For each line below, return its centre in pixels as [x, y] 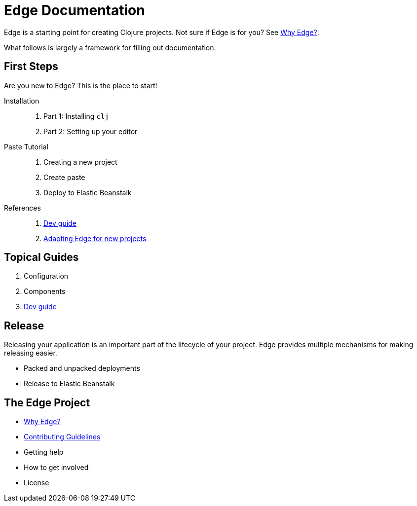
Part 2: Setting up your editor [91, 131]
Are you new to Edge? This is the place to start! [81, 85]
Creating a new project [80, 162]
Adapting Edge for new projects [95, 238]
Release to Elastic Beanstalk [69, 384]
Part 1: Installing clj [76, 116]
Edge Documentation [75, 10]
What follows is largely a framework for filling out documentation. [110, 47]
